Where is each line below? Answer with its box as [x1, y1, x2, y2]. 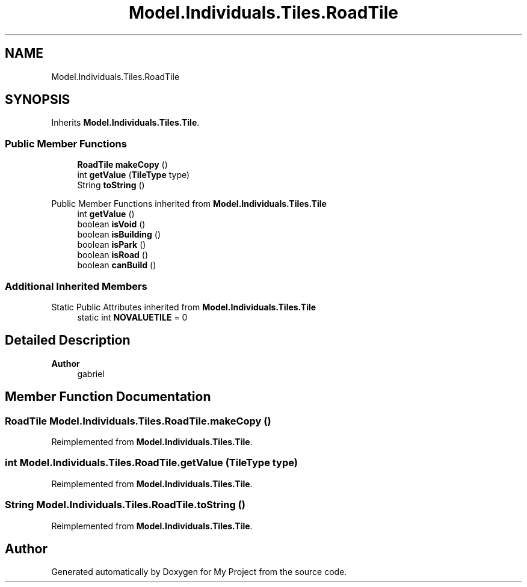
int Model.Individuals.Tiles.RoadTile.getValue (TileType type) [5, 456, 298, 469]
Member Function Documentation [5, 389, 211, 405]
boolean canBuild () [77, 260, 156, 271]
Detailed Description [5, 333, 131, 348]
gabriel [77, 368, 105, 379]
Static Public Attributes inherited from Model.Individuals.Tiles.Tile [51, 301, 316, 312]
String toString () [77, 180, 145, 191]
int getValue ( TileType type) [77, 170, 190, 180]
